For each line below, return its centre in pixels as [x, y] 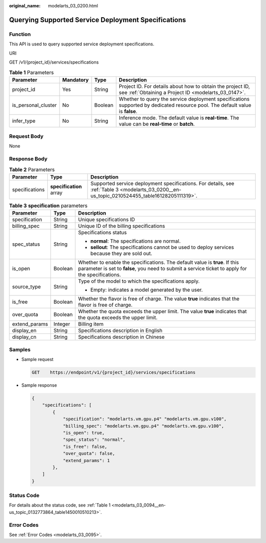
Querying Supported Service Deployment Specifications [98, 20]
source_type [27, 287]
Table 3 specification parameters [49, 206]
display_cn [24, 337]
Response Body [28, 159]
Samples [20, 349]
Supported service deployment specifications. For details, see [162, 183]
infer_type [24, 121]
